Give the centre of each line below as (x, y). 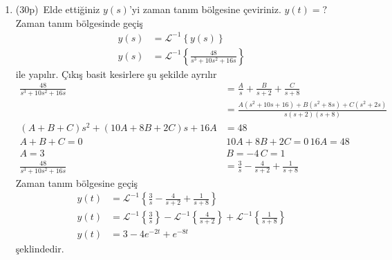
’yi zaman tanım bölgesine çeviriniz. (205, 9)
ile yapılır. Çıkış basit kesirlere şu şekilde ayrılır (116, 73)
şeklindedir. (40, 249)
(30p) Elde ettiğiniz (58, 9)
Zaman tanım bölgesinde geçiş (79, 22)
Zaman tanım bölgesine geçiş (77, 182)
